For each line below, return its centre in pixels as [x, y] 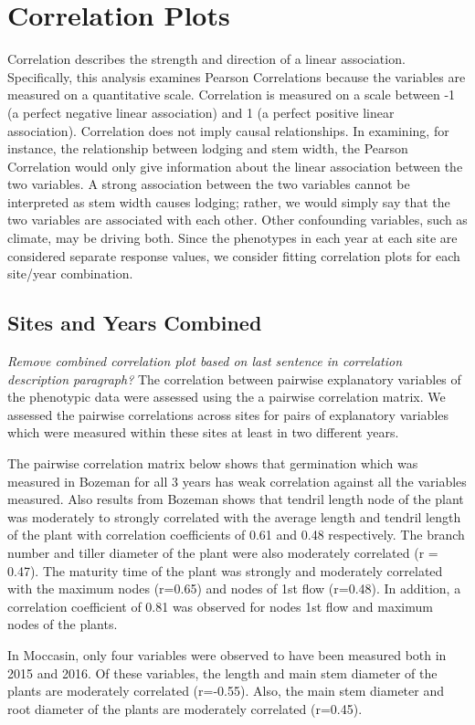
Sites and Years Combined [135, 323]
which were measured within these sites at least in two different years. [203, 432]
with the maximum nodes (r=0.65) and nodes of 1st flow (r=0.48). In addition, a [234, 588]
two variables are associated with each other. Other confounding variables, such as [237, 220]
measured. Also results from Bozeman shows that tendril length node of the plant [236, 499]
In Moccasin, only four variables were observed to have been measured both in [227, 654]
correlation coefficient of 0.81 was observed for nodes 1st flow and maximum [220, 606]
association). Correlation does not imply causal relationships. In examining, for [228, 130]
